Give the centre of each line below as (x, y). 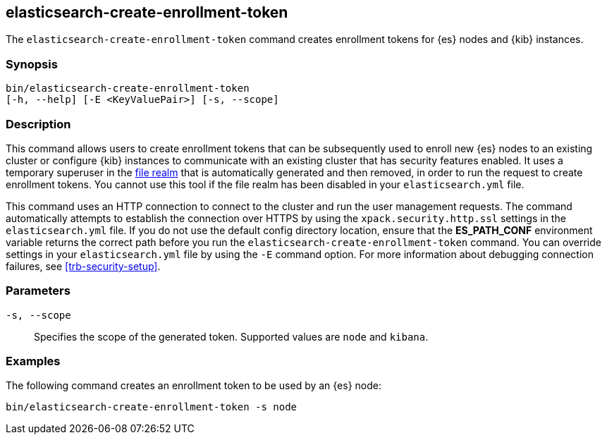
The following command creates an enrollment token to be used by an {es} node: (194, 386)
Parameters (38, 291)
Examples (33, 361)
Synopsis (32, 64)
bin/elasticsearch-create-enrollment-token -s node (152, 407)
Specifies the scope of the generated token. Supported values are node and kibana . (231, 336)
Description (38, 124)
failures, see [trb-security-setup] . (83, 266)
